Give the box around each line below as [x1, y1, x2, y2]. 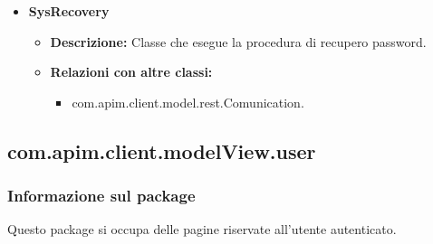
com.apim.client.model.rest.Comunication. [72, 92, 304, 111]
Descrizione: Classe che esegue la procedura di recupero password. [50, 32, 427, 51]
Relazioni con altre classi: [50, 62, 213, 81]
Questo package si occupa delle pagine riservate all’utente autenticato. [7, 220, 397, 239]
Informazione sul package [7, 184, 196, 207]
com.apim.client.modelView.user [7, 136, 316, 164]
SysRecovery [28, 2, 110, 20]
